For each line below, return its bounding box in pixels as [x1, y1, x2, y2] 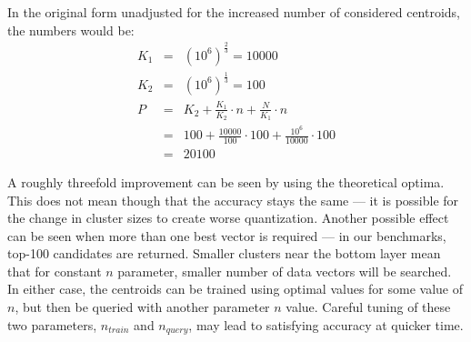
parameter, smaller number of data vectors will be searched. [117, 261, 452, 280]
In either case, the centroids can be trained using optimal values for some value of [7, 279, 464, 298]
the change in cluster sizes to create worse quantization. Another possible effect [7, 208, 449, 227]
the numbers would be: [7, 20, 135, 39]
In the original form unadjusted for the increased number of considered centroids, [7, 3, 461, 21]
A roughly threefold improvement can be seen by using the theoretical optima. [7, 172, 445, 191]
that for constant [7, 261, 102, 280]
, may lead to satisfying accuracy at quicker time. [188, 315, 464, 334]
